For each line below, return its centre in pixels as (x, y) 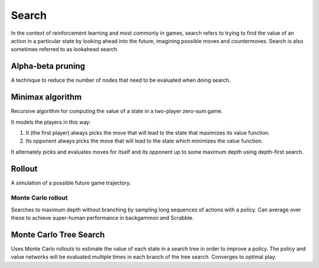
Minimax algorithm (46, 97)
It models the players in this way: (51, 122)
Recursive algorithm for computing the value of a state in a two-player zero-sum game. (117, 111)
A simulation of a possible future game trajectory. (71, 183)
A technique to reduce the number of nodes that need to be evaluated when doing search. (121, 80)
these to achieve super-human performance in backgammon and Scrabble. (102, 218)
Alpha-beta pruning (48, 66)
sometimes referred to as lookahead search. (65, 49)
